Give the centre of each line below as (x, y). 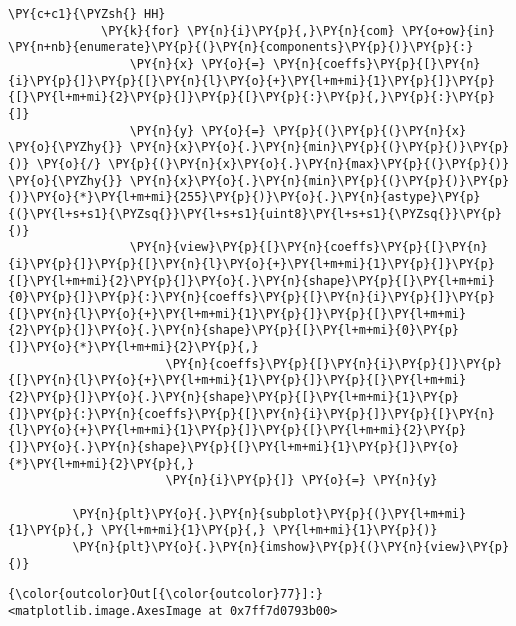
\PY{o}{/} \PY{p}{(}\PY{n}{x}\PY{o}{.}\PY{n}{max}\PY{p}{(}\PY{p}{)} (273, 163)
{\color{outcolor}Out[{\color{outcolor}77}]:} (165, 594)
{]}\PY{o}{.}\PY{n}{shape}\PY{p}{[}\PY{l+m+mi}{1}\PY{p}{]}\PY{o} (234, 447)
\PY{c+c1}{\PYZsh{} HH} (87, 14)
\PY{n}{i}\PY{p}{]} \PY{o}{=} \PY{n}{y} (301, 480)
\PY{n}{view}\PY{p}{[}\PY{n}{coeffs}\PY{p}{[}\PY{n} (308, 247)
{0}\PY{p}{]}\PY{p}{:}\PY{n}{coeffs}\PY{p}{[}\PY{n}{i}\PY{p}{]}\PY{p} (251, 297)
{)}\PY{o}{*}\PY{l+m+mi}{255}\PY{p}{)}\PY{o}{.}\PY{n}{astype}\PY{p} (244, 197)
